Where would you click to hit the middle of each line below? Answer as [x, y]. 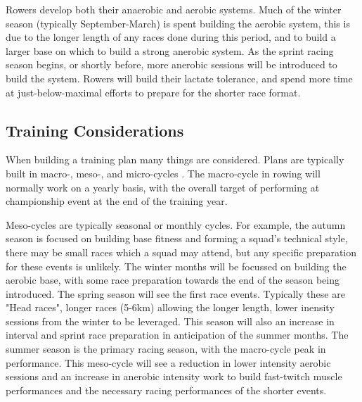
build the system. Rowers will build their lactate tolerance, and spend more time [179, 78]
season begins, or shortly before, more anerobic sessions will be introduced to [172, 64]
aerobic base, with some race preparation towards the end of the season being [173, 280]
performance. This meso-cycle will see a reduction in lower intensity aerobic [168, 362]
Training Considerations [95, 130]
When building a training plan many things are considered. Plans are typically [175, 159]
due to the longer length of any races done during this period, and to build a [171, 37]
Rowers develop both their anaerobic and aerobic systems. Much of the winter [174, 9]
